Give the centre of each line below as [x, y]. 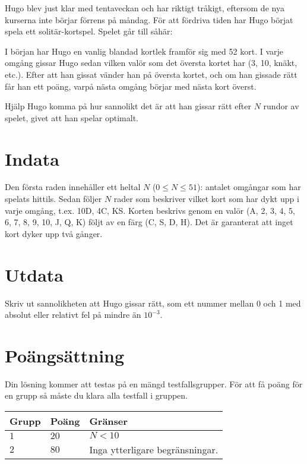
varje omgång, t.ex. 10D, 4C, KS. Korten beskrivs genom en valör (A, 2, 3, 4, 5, [150, 210]
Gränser [108, 421]
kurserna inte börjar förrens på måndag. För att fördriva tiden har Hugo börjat [149, 19]
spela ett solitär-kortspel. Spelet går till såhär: [89, 31]
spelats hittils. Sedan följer [53, 199]
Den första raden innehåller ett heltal [73, 187]
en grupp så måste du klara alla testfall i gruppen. [96, 395]
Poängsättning [65, 355]
